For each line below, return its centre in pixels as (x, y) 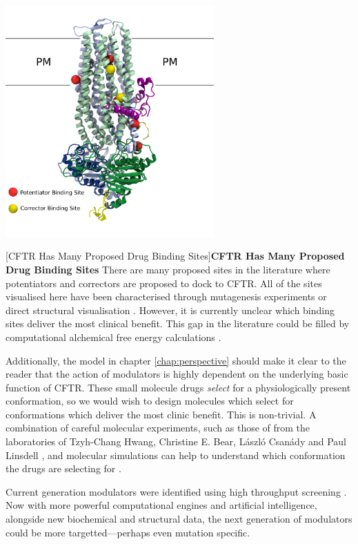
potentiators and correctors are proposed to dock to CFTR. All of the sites (164, 283)
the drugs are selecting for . (63, 468)
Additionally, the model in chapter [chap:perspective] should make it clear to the (176, 360)
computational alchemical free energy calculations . (113, 337)
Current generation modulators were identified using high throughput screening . (176, 491)
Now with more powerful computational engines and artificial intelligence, (161, 505)
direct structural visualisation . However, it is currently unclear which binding (170, 310)
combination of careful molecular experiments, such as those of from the (158, 428)
